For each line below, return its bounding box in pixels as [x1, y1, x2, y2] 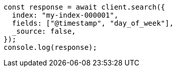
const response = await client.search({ [4, 3, 165, 11]
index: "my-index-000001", [12, 11, 119, 19]
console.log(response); [4, 43, 97, 51]
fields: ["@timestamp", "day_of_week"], [12, 19, 174, 27]
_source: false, [12, 27, 76, 35]
